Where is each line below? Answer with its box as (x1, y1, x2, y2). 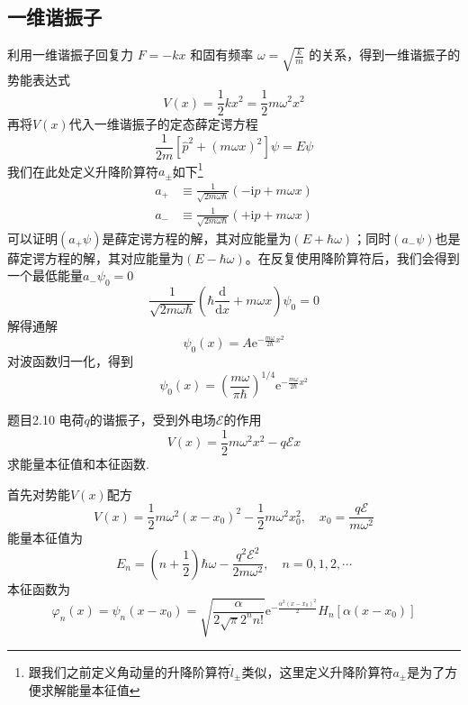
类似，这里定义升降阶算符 (241, 662, 393, 681)
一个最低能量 (7, 266, 83, 285)
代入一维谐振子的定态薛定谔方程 (68, 114, 258, 133)
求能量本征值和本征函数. (7, 453, 149, 472)
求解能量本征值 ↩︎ (40, 680, 140, 699)
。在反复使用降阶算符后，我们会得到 (245, 248, 460, 267)
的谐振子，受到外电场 (89, 410, 216, 429)
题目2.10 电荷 (7, 410, 85, 429)
